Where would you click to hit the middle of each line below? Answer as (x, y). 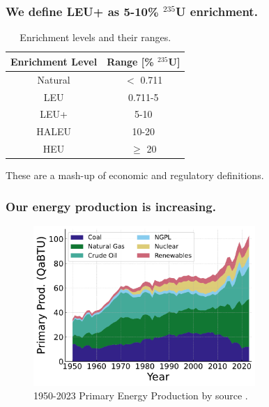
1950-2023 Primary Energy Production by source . (141, 396)
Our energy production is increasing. (111, 206)
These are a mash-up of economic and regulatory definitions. (135, 175)
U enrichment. (217, 11)
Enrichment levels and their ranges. (95, 37)
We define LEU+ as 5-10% (82, 11)
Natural (54, 79)
